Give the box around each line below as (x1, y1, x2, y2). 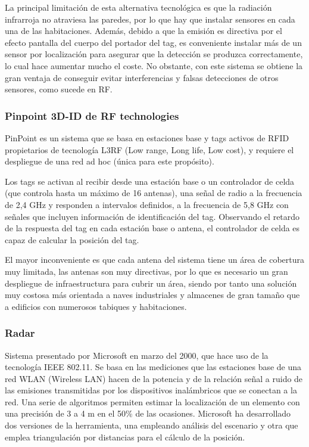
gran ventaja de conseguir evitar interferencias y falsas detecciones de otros (5, 71, 279, 83)
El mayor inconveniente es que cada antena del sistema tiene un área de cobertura (5, 253, 304, 266)
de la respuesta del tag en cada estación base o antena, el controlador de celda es (5, 222, 300, 234)
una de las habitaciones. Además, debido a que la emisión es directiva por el (5, 24, 282, 37)
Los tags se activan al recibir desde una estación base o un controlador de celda (5, 175, 295, 187)
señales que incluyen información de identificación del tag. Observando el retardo (5, 210, 300, 222)
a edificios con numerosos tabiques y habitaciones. (5, 300, 187, 312)
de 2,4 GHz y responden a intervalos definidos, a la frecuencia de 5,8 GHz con (5, 198, 289, 210)
